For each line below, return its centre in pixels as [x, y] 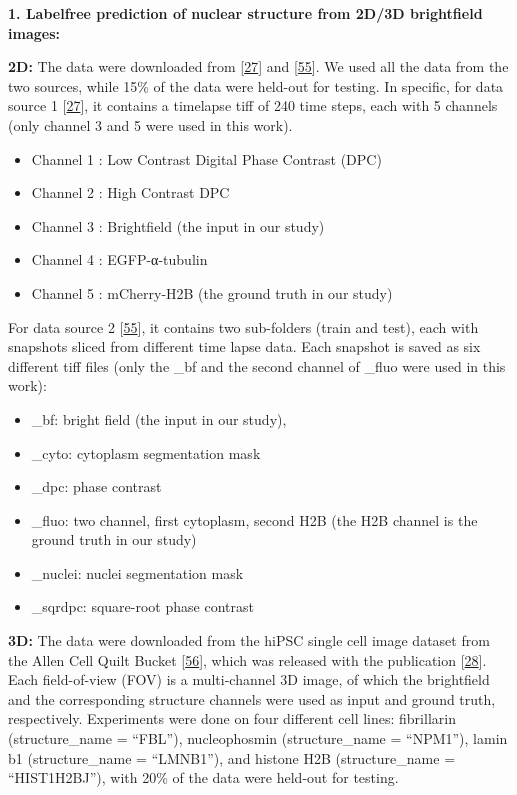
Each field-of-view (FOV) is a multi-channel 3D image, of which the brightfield [249, 679]
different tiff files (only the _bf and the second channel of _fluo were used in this [257, 365]
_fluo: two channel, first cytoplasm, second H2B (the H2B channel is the [254, 519]
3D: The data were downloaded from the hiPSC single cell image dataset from [249, 640]
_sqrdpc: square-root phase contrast [142, 606]
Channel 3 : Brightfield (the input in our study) [178, 225]
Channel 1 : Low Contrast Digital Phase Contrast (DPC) [206, 158]
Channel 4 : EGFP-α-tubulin [119, 259]
